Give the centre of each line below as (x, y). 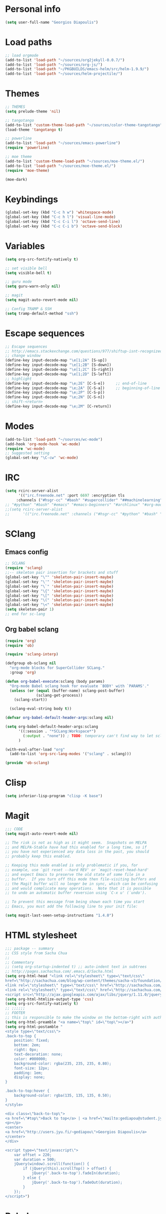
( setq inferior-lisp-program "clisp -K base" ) (54, 796)
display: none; (30, 1077)
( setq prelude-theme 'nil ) (33, 111)
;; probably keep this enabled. (38, 857)
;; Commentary (20, 962)
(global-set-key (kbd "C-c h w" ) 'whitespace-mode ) (59, 212)
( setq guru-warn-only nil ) (33, 286)
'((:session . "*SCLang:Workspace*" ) (57, 731)
